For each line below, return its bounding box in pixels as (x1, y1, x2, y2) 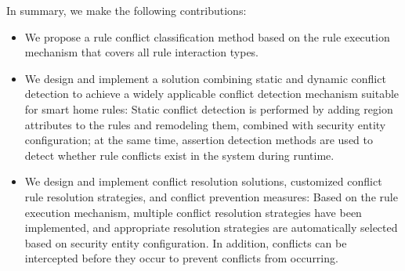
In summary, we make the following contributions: (6, 2, 247, 18)
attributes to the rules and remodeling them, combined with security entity (24, 116, 386, 132)
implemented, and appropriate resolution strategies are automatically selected (24, 219, 398, 236)
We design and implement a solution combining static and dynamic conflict (24, 70, 386, 86)
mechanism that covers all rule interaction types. (24, 44, 259, 60)
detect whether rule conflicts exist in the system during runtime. (24, 146, 334, 163)
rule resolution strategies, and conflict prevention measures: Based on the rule (24, 188, 398, 204)
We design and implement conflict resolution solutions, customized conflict (24, 173, 382, 190)
